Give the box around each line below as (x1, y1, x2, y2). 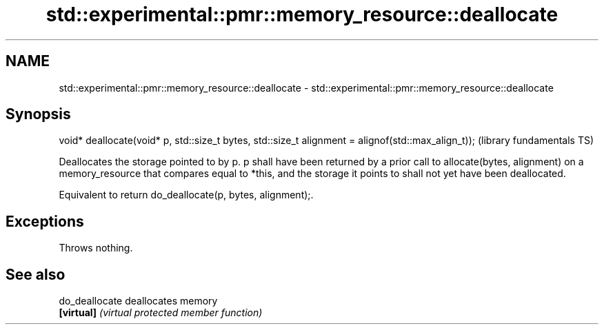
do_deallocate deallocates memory (59, 295, 218, 307)
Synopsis (6, 105, 71, 123)
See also (6, 265, 66, 283)
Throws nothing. (59, 242, 133, 254)
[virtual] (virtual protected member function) (59, 307, 263, 319)
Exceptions (6, 212, 84, 230)
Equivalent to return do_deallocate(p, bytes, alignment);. (59, 189, 314, 201)
